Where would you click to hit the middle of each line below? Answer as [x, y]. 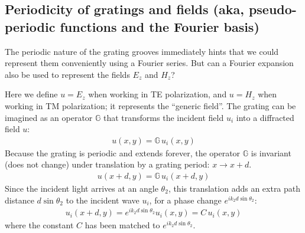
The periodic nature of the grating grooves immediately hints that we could [142, 51]
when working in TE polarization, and [158, 94]
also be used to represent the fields [67, 74]
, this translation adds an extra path [234, 188]
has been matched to [122, 225]
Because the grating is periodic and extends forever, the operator [123, 152]
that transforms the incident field [164, 117]
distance [20, 200]
